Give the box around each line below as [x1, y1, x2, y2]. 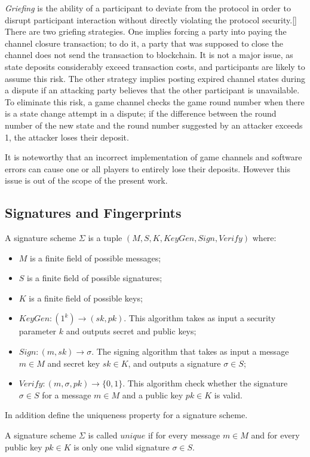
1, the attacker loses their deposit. [5, 130, 129, 143]
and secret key [47, 357, 100, 369]
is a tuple [88, 231, 122, 244]
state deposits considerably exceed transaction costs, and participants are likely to [5, 60, 305, 72]
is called [88, 429, 118, 441]
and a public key [122, 388, 183, 401]
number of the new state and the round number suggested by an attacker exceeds [5, 118, 303, 131]
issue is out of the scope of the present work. [5, 174, 168, 187]
